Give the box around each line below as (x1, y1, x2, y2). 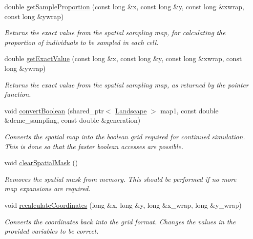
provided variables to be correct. (4, 226, 99, 236)
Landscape (115, 105, 147, 115)
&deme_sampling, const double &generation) (4, 115, 141, 125)
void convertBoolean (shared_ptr (4, 105, 104, 115)
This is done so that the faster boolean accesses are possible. (4, 141, 184, 151)
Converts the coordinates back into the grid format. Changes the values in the (4, 216, 236, 226)
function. (4, 89, 31, 99)
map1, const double (160, 105, 219, 115)
